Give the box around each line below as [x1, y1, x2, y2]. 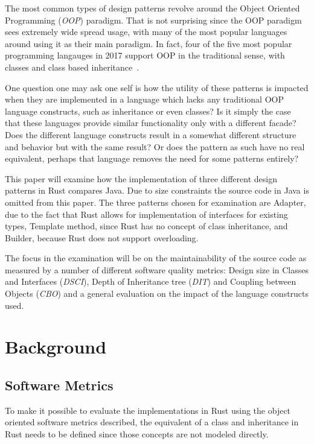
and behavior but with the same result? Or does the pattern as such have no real [5, 140, 305, 153]
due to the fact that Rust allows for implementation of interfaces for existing [5, 208, 288, 220]
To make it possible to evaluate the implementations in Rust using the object [5, 404, 291, 416]
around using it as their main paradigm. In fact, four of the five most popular [5, 37, 292, 49]
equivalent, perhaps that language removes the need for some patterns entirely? [5, 152, 299, 165]
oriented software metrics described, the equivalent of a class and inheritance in [5, 416, 299, 428]
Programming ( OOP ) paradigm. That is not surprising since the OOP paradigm [5, 13, 302, 26]
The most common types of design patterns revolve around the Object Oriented [5, 2, 300, 14]
